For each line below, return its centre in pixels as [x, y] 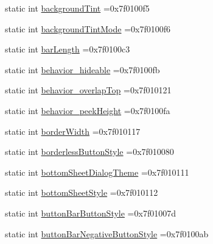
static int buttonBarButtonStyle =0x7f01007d [90, 213]
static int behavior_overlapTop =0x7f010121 [88, 90]
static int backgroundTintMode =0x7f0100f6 [88, 28]
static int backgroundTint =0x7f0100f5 [77, 8]
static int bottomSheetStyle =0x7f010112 [82, 192]
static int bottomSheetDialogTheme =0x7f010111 [97, 172]
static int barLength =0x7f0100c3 [68, 49]
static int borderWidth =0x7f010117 [73, 131]
